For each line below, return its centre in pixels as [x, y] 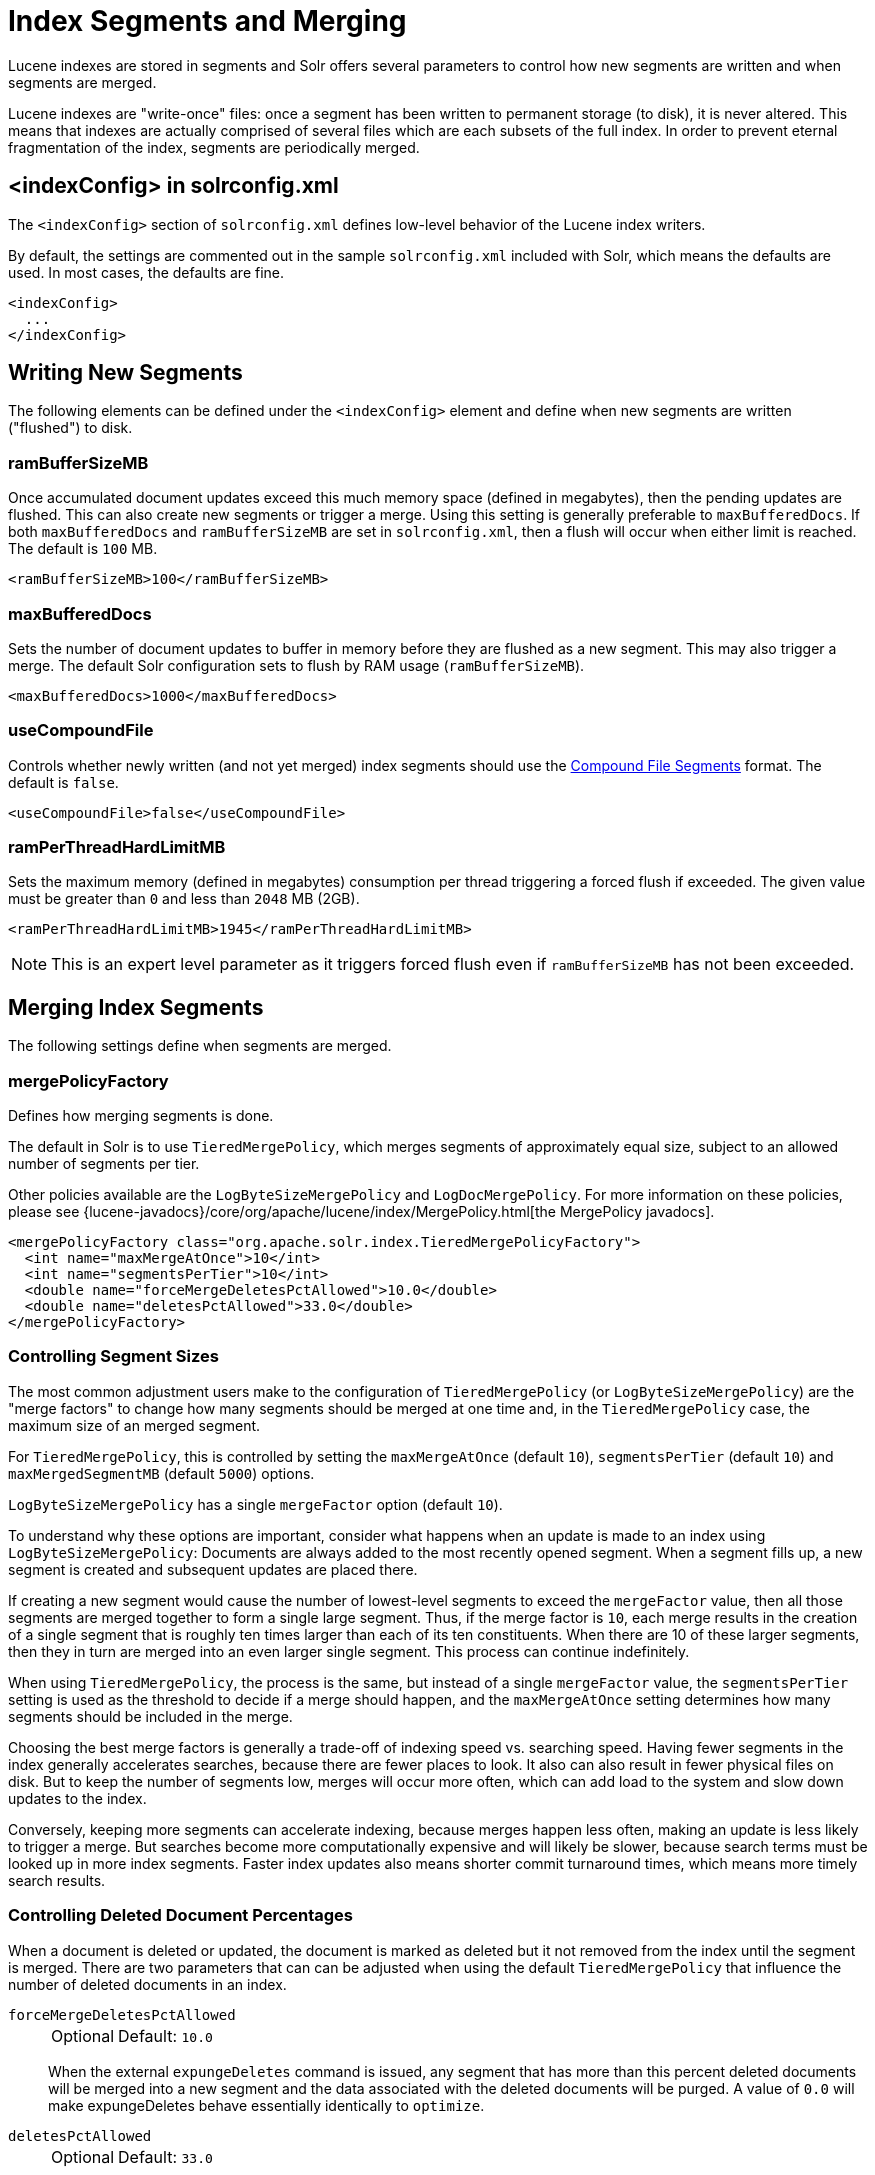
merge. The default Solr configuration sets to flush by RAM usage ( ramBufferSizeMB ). [296, 665]
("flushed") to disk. [70, 428]
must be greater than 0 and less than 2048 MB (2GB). [184, 899]
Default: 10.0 [165, 2035]
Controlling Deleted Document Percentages [181, 1915]
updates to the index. [77, 1798]
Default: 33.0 [165, 2156]
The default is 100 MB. [83, 549]
